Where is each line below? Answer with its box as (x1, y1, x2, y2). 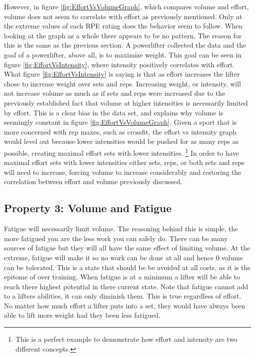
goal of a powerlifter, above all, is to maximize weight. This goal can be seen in (4, 49, 242, 59)
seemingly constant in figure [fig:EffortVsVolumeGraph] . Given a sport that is (4, 117, 237, 127)
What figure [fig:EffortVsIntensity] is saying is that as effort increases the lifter (4, 69, 240, 79)
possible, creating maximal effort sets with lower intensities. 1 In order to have (4, 146, 239, 158)
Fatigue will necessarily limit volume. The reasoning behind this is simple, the (4, 223, 238, 234)
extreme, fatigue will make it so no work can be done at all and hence (4, 252, 214, 262)
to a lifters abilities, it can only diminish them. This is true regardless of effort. (4, 291, 241, 301)
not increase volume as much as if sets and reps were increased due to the (4, 88, 225, 98)
